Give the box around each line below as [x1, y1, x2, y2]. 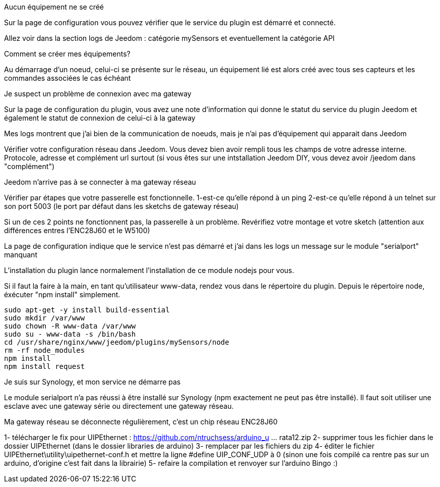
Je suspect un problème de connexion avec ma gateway [4, 89, 192, 98]
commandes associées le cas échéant [4, 74, 131, 82]
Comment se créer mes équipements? [4, 49, 131, 58]
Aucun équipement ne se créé [4, 3, 104, 11]
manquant [4, 250, 37, 259]
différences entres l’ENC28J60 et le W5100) [4, 226, 150, 235]
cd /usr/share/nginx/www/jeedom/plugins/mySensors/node [4, 338, 229, 346]
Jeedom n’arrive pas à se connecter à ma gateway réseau [4, 178, 196, 186]
